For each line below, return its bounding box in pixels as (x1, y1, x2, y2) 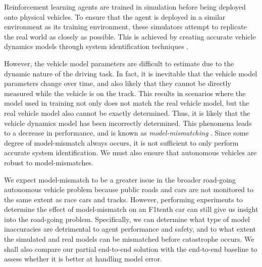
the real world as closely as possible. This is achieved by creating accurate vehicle (4, 31, 256, 41)
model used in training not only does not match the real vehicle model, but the (4, 98, 249, 108)
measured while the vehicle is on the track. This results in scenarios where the (4, 87, 246, 98)
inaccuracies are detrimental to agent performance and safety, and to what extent (4, 224, 256, 234)
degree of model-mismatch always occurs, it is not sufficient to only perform (4, 137, 239, 148)
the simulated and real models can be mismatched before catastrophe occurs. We (4, 234, 254, 244)
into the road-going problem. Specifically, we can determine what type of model (4, 213, 250, 224)
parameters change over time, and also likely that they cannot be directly (4, 78, 231, 88)
